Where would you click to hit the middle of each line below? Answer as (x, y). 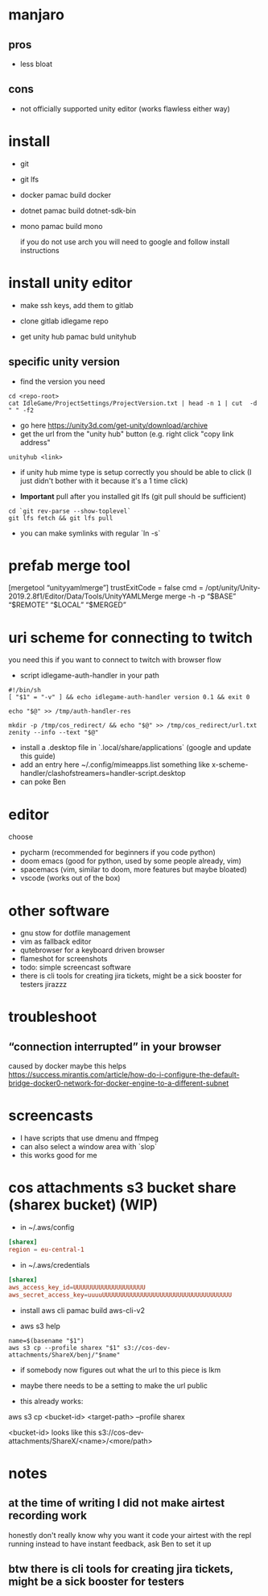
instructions (40, 250)
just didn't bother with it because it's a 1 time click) (104, 481)
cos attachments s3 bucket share (122, 1188)
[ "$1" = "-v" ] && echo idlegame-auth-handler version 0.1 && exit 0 (129, 698)
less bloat (36, 64)
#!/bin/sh (25, 690)
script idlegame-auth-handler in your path (89, 676)
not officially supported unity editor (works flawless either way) (125, 108)
